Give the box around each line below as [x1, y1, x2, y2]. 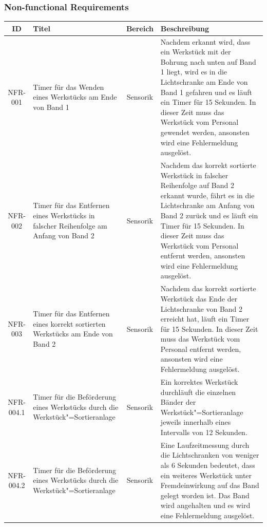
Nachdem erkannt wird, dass [160, 36, 251, 47]
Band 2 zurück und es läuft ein [160, 210, 258, 220]
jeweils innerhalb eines [160, 417, 231, 427]
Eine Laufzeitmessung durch [160, 439, 250, 450]
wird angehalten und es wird [160, 500, 251, 511]
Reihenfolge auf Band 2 [160, 180, 234, 191]
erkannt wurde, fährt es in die [160, 190, 255, 200]
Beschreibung [160, 23, 209, 33]
